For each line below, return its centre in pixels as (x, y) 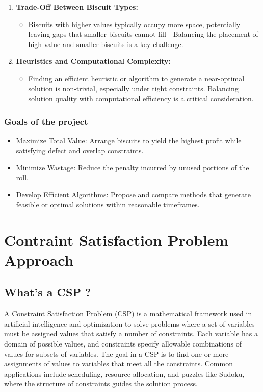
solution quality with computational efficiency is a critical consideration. (141, 98)
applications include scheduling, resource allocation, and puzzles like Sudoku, (124, 373)
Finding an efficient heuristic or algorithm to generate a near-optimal (136, 78)
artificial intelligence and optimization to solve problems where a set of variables (129, 323)
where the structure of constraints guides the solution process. (101, 384)
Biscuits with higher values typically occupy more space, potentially (134, 24)
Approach (39, 259)
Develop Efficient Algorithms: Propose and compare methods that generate (134, 194)
